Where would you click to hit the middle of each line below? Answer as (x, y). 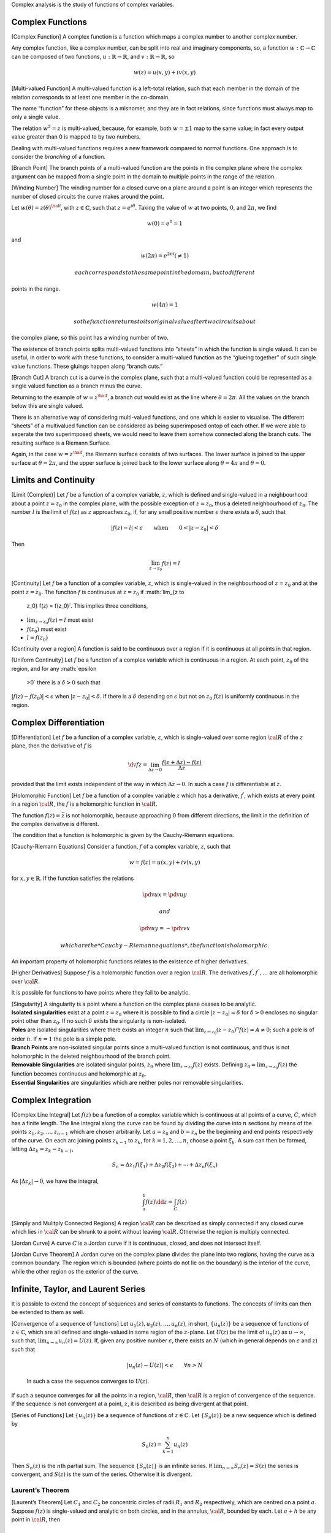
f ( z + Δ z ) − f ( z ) (181, 762)
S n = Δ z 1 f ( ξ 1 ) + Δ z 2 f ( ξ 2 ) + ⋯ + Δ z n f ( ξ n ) (165, 1166)
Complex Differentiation (58, 723)
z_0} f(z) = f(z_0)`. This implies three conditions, (87, 606)
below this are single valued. (48, 406)
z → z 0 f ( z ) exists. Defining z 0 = (218, 1066)
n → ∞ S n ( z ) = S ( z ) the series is (260, 1466)
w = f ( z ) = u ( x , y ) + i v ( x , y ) (165, 862)
